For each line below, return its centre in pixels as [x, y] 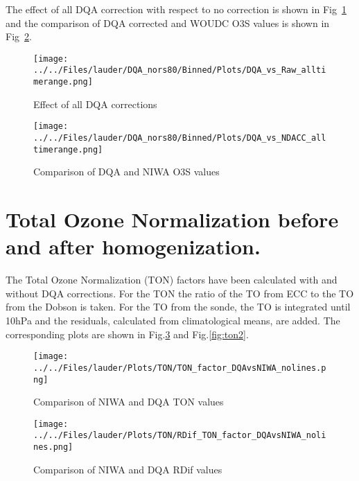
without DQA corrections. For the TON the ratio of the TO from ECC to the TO [180, 293]
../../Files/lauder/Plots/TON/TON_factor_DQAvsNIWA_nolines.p [180, 368]
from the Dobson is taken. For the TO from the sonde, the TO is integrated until [178, 307]
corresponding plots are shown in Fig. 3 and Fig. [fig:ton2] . [127, 334]
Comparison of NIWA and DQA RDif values [128, 469]
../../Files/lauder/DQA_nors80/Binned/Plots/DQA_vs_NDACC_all [180, 138]
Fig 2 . [19, 36]
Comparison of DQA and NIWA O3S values [126, 172]
